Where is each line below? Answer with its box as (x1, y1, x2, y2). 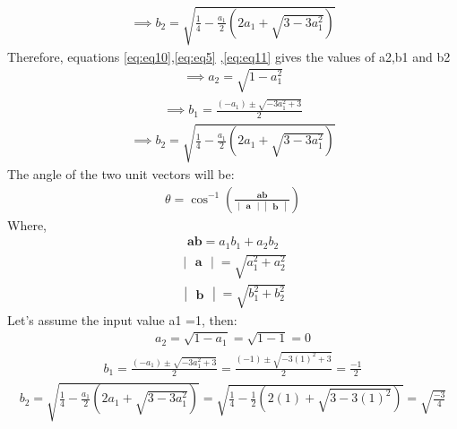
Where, (7, 215, 47, 234)
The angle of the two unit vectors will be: (7, 164, 235, 183)
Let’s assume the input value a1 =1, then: (7, 310, 237, 329)
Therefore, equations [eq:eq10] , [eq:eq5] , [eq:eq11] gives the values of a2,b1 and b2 (7, 47, 451, 65)
